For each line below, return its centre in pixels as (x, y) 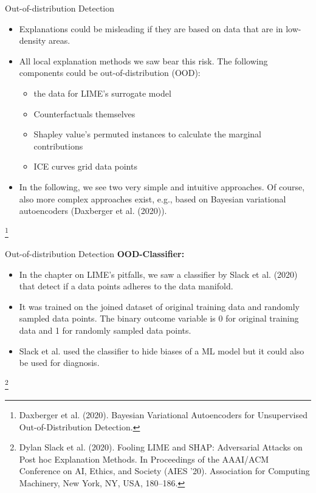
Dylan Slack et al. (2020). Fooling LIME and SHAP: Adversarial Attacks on (161, 447)
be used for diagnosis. (59, 363)
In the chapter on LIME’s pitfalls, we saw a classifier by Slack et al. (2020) (158, 274)
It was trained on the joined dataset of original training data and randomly (159, 306)
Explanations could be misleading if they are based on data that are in (151, 28)
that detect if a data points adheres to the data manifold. (126, 286)
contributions (58, 146)
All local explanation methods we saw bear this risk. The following (143, 60)
